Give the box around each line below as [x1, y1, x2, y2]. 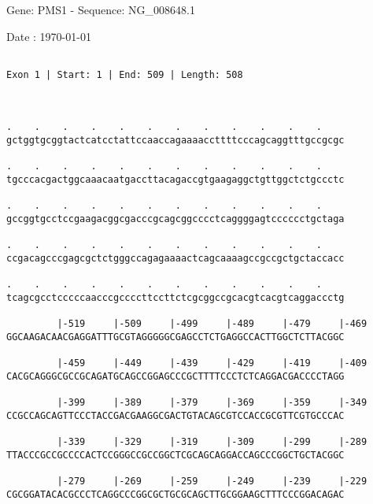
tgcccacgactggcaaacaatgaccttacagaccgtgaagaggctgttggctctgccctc [6, 174, 345, 186]
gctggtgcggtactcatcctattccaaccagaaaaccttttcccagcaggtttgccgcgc [6, 135, 345, 146]
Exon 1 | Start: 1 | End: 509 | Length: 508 [6, 69, 243, 80]
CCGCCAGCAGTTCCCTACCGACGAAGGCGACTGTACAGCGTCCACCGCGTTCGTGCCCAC [6, 409, 345, 421]
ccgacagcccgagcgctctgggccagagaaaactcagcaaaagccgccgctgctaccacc [6, 253, 345, 265]
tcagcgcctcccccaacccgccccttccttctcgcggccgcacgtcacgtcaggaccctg [6, 292, 345, 303]
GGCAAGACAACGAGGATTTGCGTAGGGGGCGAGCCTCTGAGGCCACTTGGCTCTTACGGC [6, 331, 345, 343]
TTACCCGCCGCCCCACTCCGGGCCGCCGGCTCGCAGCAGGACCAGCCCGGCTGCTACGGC [6, 449, 345, 461]
